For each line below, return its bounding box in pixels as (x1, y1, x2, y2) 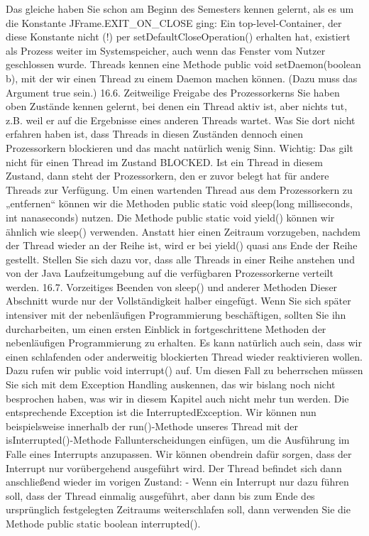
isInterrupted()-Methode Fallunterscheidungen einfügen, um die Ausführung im (6, 432, 350, 447)
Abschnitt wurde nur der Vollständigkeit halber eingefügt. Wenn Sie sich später (6, 293, 351, 308)
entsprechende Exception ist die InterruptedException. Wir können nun (6, 405, 316, 420)
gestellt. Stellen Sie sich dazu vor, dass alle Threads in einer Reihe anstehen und (6, 251, 355, 266)
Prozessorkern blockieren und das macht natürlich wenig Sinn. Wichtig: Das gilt (6, 140, 353, 155)
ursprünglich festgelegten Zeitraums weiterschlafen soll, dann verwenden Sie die (6, 502, 351, 517)
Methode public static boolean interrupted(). (6, 515, 201, 530)
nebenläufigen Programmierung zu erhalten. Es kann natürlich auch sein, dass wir (6, 335, 362, 350)
